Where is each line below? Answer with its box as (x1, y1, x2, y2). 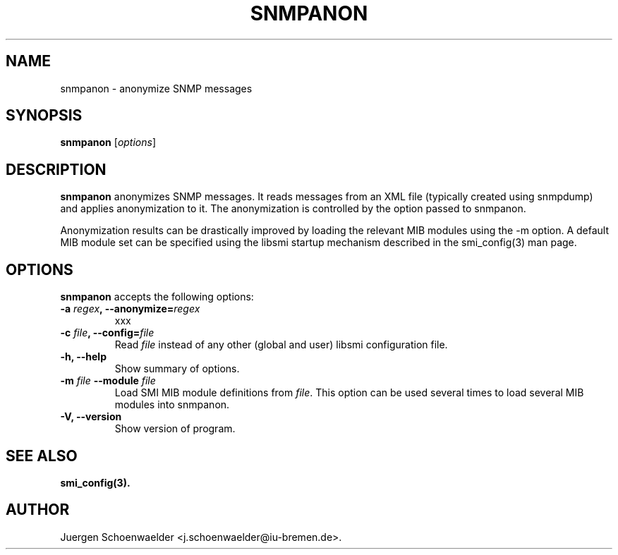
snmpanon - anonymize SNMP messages (60, 82, 253, 94)
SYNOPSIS (6, 106, 83, 125)
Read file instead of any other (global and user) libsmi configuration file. (114, 339, 448, 351)
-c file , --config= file (60, 327, 154, 339)
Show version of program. (114, 422, 236, 435)
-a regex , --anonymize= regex (60, 303, 200, 315)
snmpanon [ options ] (60, 136, 157, 149)
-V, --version (60, 410, 122, 423)
